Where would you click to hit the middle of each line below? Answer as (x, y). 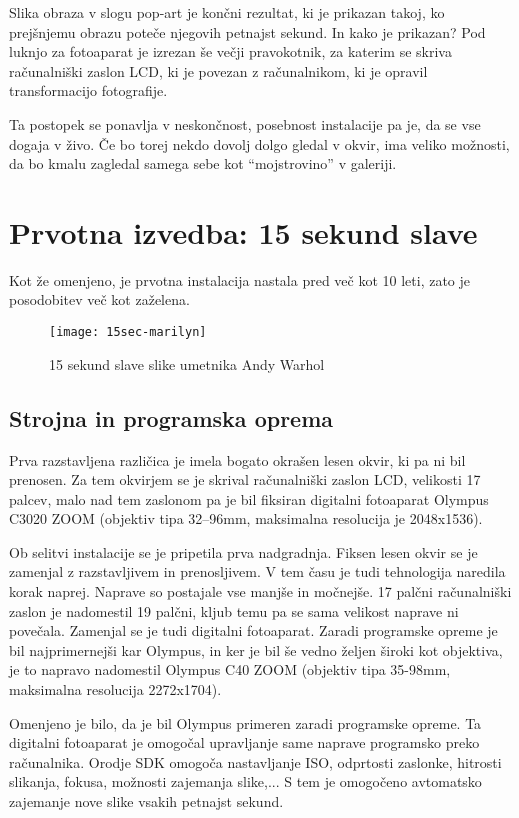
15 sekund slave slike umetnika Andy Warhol (187, 363)
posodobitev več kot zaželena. (99, 299)
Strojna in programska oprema (171, 417)
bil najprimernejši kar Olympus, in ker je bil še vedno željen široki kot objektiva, (256, 649)
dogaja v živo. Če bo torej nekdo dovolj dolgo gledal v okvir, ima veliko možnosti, (259, 143)
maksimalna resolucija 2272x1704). (115, 689)
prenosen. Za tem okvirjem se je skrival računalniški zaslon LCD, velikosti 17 (245, 479)
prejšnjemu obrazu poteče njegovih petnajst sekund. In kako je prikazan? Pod (247, 31)
